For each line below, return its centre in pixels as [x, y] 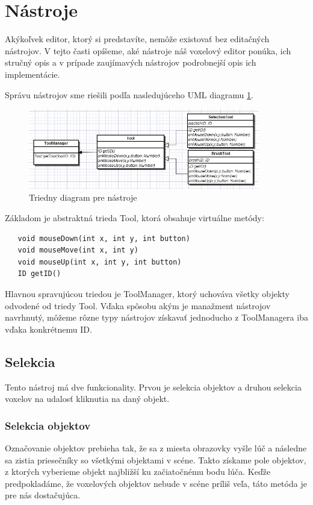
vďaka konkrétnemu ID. [48, 329]
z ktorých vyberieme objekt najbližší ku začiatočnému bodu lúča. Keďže [138, 472]
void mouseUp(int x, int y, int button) [100, 262]
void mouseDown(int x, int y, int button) [104, 238]
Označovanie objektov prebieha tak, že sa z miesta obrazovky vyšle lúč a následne [156, 447]
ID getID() [39, 274]
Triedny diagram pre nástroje [83, 197]
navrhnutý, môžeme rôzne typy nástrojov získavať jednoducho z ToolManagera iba [156, 317]
